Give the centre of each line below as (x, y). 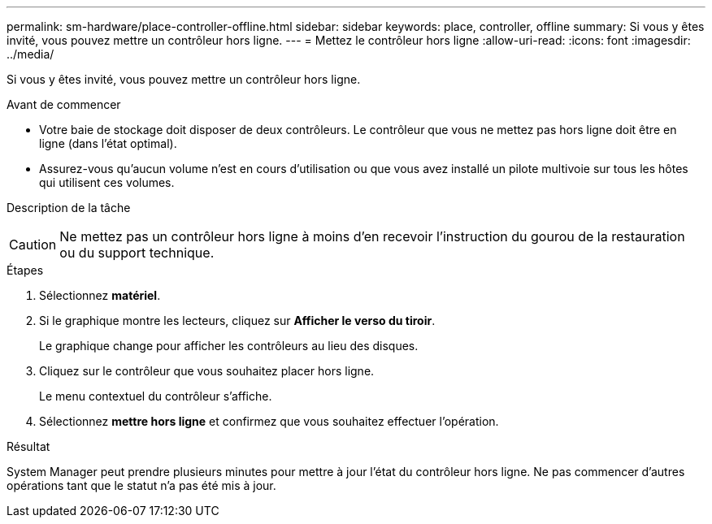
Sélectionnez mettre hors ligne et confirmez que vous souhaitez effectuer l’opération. (269, 421)
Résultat (28, 446)
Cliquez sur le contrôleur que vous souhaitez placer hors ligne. (207, 371)
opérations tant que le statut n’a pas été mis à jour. (141, 485)
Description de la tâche (69, 208)
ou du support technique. (137, 253)
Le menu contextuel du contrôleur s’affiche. (156, 396)
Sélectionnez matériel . (100, 295)
